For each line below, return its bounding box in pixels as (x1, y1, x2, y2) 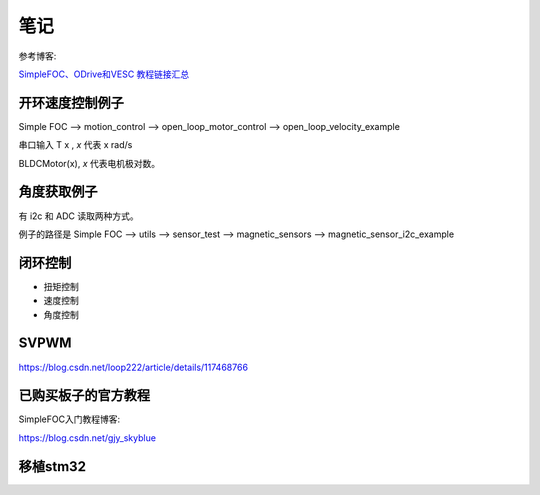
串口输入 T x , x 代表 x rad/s (18, 139, 133, 151)
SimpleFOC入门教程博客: (18, 413, 120, 425)
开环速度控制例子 (18, 94, 124, 111)
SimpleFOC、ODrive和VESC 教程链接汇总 (18, 68, 190, 80)
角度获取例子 (18, 183, 98, 200)
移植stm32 (18, 458, 87, 475)
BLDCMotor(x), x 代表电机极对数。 (18, 157, 160, 169)
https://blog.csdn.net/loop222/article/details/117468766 (18, 361, 249, 373)
